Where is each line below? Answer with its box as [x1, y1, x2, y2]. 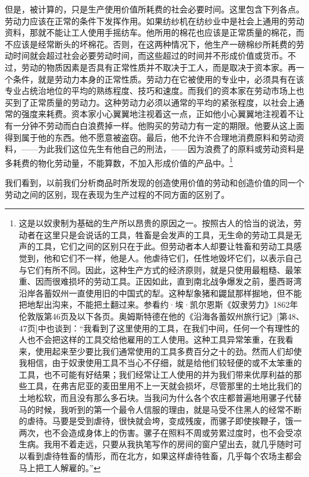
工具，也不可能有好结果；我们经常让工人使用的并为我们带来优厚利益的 [18, 368, 294, 380]
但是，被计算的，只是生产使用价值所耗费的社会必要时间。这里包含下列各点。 [5, 3, 304, 15]
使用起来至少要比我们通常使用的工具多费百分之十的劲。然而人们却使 [35, 345, 302, 357]
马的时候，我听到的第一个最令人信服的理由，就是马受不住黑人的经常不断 [18, 403, 302, 415]
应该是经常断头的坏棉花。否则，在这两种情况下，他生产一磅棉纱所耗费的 [12, 37, 296, 50]
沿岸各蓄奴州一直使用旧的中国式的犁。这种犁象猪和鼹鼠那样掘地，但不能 [18, 286, 302, 299]
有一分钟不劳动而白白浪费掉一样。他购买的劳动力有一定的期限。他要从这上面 [5, 119, 304, 131]
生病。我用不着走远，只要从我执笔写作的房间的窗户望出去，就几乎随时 [18, 438, 294, 450]
